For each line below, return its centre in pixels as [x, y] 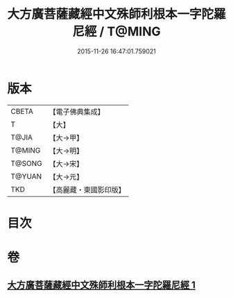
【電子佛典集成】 [77, 112]
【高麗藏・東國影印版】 [87, 189]
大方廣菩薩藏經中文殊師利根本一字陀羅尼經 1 [102, 285]
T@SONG [27, 163]
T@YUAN [26, 176]
